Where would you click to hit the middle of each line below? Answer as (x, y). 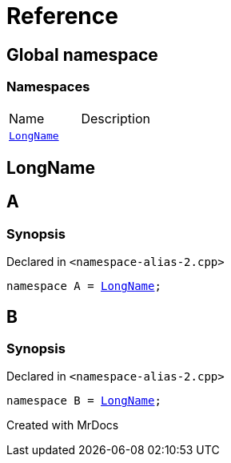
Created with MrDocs (63, 425)
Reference (62, 16)
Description (115, 118)
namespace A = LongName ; (84, 286)
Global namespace (82, 54)
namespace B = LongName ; (84, 401)
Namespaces (48, 87)
